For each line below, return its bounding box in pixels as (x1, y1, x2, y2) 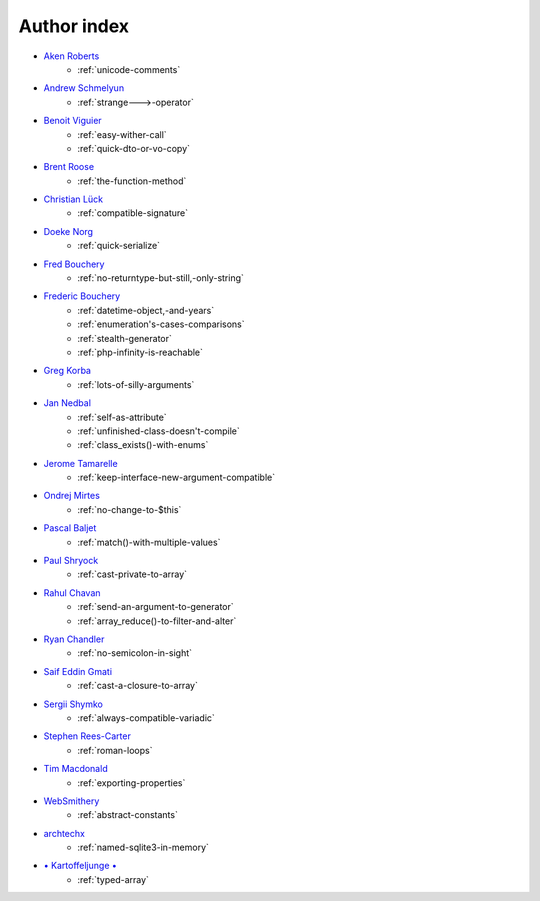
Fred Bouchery (43, 258, 105, 270)
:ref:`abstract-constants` (77, 809, 179, 821)
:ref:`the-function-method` (77, 175, 187, 187)
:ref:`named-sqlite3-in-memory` (77, 841, 210, 854)
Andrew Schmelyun (43, 82, 125, 94)
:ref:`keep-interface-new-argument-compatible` (77, 471, 275, 484)
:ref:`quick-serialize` (77, 240, 160, 252)
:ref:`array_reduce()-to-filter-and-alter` (77, 615, 237, 627)
